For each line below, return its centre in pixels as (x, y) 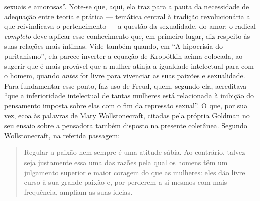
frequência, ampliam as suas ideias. (78, 192)
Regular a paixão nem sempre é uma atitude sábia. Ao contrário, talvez (135, 152)
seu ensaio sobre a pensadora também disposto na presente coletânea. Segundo (126, 125)
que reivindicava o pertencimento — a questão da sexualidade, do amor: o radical (130, 26)
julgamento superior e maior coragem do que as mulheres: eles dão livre (135, 172)
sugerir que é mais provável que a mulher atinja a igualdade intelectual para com (129, 66)
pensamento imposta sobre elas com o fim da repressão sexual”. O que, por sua (126, 105)
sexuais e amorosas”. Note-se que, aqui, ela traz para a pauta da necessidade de (127, 6)
